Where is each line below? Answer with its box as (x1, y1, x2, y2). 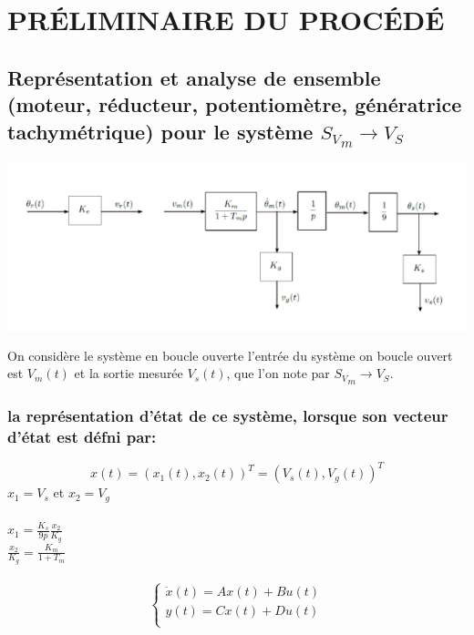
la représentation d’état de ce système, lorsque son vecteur (7, 404, 448, 426)
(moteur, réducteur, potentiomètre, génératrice (7, 90, 462, 118)
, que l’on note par (226, 364, 330, 383)
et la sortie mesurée (74, 364, 183, 383)
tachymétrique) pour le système (7, 117, 314, 145)
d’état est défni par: (7, 425, 157, 447)
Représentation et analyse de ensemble (7, 63, 381, 91)
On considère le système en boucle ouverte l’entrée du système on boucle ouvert (7, 345, 453, 364)
